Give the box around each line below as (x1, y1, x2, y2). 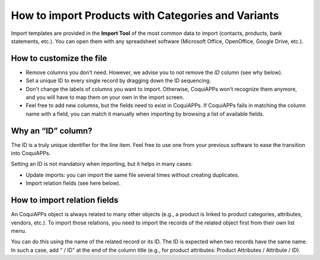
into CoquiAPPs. (11, 150, 51, 157)
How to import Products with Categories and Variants (11, 9, 280, 22)
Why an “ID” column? (11, 126, 92, 136)
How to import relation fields (11, 195, 119, 206)
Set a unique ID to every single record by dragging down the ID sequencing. (25, 77, 212, 84)
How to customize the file (11, 53, 107, 63)
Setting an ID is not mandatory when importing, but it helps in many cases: (11, 161, 193, 168)
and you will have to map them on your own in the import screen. (25, 94, 184, 101)
